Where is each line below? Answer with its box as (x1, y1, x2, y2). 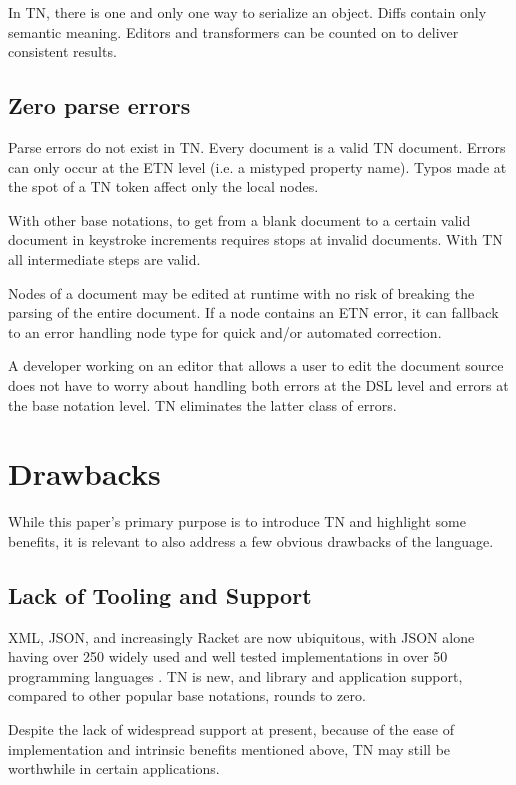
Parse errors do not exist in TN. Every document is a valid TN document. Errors (8, 136, 506, 157)
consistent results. (8, 41, 117, 62)
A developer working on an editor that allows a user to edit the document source (8, 355, 504, 376)
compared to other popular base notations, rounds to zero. (8, 685, 366, 706)
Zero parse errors (8, 90, 191, 121)
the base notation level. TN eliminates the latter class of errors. (8, 394, 397, 415)
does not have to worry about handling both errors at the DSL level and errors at (8, 374, 509, 395)
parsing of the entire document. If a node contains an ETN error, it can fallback (8, 302, 499, 323)
